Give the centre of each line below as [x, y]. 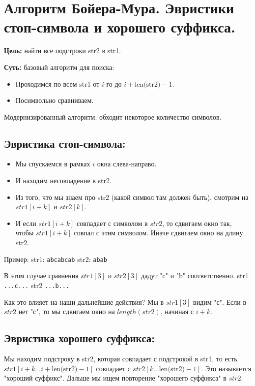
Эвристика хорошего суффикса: [79, 338]
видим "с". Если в [220, 302]
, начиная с [177, 311]
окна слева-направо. [127, 164]
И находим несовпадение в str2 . [63, 180]
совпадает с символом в [112, 223]
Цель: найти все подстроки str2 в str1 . [63, 50]
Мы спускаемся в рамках [53, 164]
